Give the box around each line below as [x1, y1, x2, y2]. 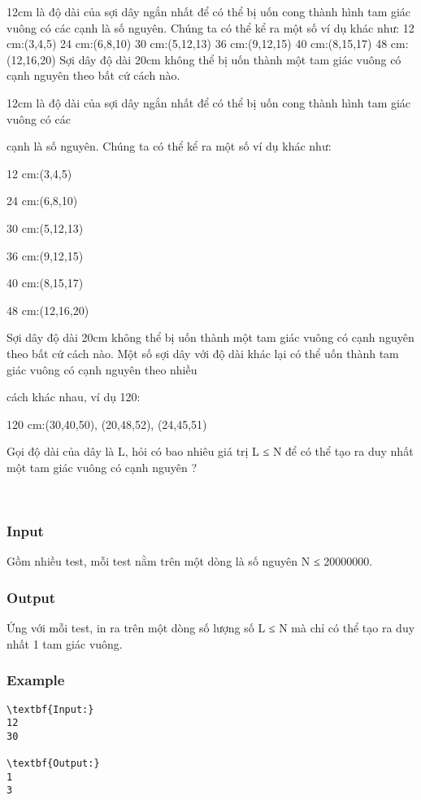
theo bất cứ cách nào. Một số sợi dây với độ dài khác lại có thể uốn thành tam [7, 344, 399, 361]
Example [7, 670, 65, 690]
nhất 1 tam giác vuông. [7, 635, 123, 652]
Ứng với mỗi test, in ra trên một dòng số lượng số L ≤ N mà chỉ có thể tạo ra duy [7, 619, 415, 636]
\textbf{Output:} [7, 758, 100, 770]
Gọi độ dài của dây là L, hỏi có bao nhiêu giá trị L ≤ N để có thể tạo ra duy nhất [7, 443, 414, 460]
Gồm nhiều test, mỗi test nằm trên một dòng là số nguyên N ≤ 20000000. [7, 553, 373, 570]
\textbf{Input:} [7, 703, 94, 715]
